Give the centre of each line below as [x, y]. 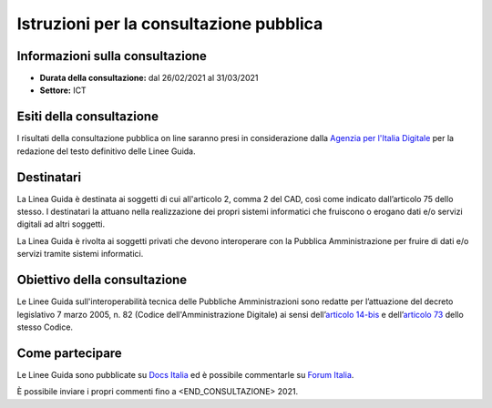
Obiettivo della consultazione [102, 280]
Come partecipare [69, 353]
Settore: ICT [63, 90]
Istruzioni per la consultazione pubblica [170, 24]
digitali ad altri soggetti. [61, 224]
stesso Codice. [45, 327]
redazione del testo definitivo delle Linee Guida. [106, 151]
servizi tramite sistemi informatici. [80, 254]
